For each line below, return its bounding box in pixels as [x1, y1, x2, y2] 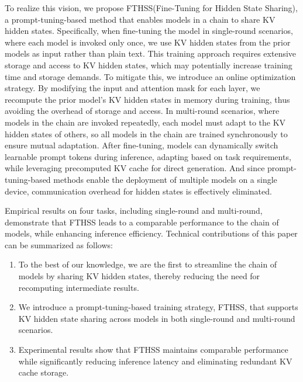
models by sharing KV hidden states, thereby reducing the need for [18, 270, 260, 282]
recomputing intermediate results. [18, 281, 139, 293]
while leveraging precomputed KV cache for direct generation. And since [5, 162, 265, 174]
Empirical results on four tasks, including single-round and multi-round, [5, 204, 263, 217]
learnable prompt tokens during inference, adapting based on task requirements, [5, 150, 291, 162]
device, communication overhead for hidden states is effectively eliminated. [5, 185, 272, 197]
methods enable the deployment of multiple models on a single [53, 173, 277, 185]
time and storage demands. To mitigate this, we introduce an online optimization [5, 70, 296, 82]
